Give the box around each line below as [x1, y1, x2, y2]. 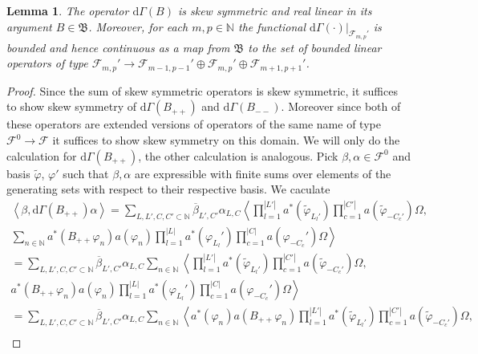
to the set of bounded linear [248, 39, 382, 55]
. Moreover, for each [88, 18, 188, 35]
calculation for [6, 147, 77, 164]
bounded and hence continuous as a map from [6, 39, 230, 55]
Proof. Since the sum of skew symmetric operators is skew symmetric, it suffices [6, 82, 398, 99]
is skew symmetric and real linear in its [177, 2, 372, 18]
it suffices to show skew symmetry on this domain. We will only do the [52, 132, 400, 149]
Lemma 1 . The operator [6, 2, 129, 18]
